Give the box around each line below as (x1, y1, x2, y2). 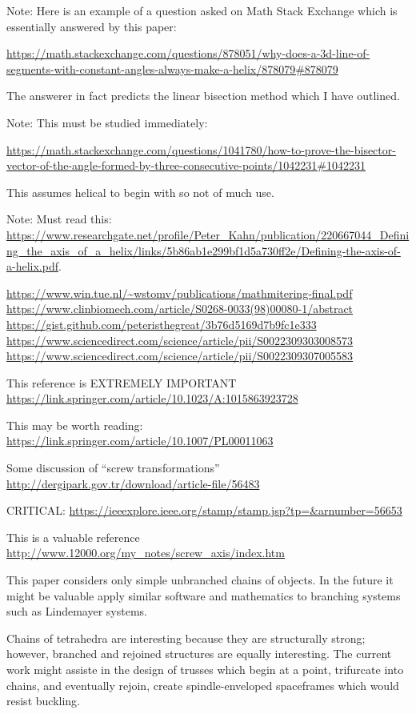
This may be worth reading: (6, 416, 143, 433)
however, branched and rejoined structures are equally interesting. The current (6, 645, 392, 662)
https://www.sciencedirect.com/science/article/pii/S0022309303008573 (6, 331, 354, 348)
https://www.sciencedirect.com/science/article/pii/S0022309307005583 (6, 347, 354, 364)
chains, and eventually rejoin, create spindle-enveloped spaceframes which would (6, 676, 399, 693)
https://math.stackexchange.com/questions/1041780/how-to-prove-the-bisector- (6, 141, 396, 158)
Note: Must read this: (6, 211, 112, 227)
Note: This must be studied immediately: (6, 114, 208, 130)
